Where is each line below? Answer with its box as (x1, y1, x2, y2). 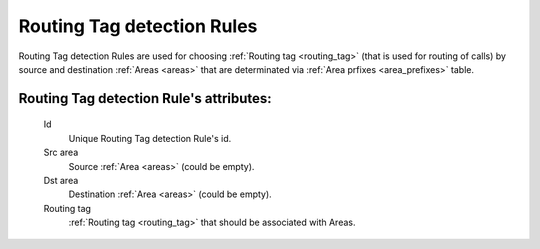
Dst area (43, 174, 79, 186)
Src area (43, 146, 79, 159)
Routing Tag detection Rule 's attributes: (18, 90, 272, 107)
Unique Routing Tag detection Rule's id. (68, 132, 232, 144)
